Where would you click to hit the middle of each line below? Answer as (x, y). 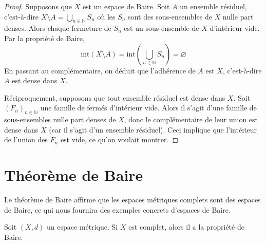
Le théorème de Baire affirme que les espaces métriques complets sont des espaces (132, 200)
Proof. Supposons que (38, 6)
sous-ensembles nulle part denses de (60, 119)
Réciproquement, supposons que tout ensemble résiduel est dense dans (115, 97)
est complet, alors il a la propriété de (186, 227)
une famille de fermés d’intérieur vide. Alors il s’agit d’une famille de (148, 108)
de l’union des (26, 139)
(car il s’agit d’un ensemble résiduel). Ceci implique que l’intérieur (153, 129)
